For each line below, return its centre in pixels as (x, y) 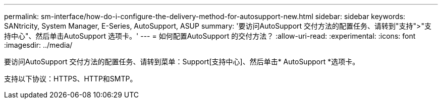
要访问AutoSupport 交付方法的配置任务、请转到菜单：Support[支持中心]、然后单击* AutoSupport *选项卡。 (182, 62)
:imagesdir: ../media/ (38, 45)
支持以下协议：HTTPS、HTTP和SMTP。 (71, 79)
